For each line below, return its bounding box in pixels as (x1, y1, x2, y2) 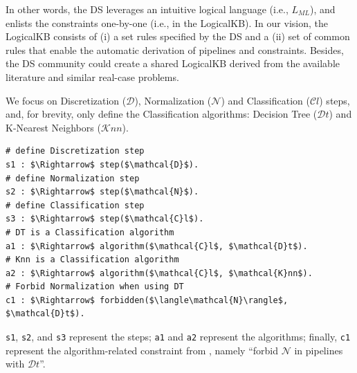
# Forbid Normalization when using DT (6, 282, 184, 292)
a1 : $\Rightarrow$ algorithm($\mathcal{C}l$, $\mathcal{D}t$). (6, 241, 308, 251)
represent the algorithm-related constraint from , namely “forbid (6, 343, 279, 357)
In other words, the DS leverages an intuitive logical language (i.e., (6, 2, 289, 16)
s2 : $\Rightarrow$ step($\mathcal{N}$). (6, 187, 199, 197)
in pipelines (294, 343, 343, 357)
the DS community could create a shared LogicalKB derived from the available (6, 56, 340, 71)
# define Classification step (6, 200, 145, 210)
